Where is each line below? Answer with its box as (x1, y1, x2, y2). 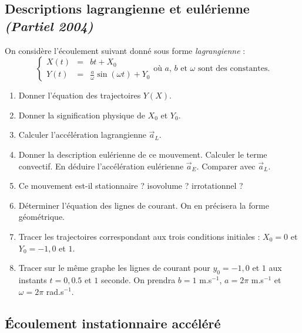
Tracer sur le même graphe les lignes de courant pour (18, 261, 210, 274)
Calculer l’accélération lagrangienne (18, 128, 146, 141)
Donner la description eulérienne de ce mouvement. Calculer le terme (18, 148, 267, 160)
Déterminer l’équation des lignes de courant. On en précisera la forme (18, 199, 269, 211)
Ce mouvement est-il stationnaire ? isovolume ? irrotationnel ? (18, 179, 243, 192)
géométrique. (18, 210, 65, 223)
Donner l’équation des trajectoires (18, 89, 141, 101)
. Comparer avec (196, 159, 256, 172)
